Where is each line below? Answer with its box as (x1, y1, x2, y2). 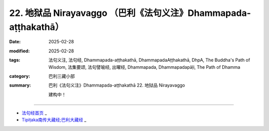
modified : (9, 48, 30, 54)
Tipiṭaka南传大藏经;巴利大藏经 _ (21, 117, 87, 123)
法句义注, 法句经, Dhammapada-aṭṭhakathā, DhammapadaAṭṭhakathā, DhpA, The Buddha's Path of (48, 57, 250, 63)
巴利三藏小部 (48, 73, 75, 79)
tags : (9, 57, 20, 63)
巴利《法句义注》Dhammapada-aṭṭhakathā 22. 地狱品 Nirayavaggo (48, 82, 185, 88)
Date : (9, 39, 21, 45)
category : (9, 73, 30, 79)
